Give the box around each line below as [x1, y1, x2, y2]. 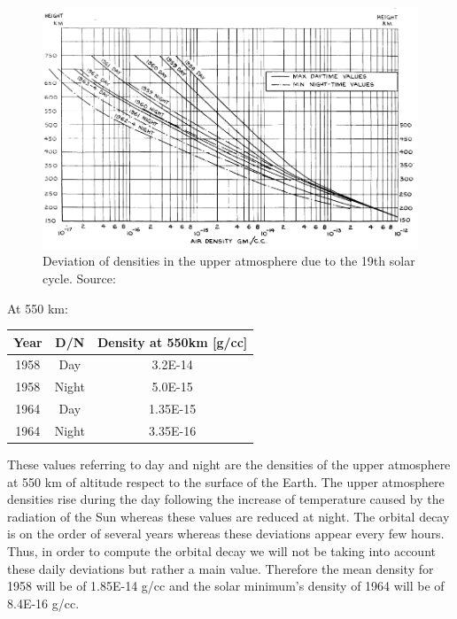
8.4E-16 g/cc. [7, 593, 80, 612]
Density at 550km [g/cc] [97, 332, 248, 351]
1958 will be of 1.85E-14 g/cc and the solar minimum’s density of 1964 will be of [7, 576, 445, 595]
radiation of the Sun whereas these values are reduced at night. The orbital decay [7, 507, 450, 525]
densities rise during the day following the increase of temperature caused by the [7, 490, 445, 508]
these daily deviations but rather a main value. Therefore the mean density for [7, 559, 434, 577]
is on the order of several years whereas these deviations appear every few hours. [7, 524, 445, 543]
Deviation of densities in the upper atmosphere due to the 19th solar [43, 251, 415, 270]
